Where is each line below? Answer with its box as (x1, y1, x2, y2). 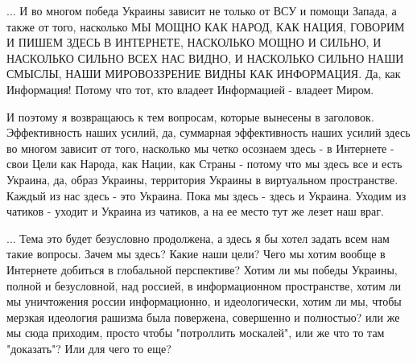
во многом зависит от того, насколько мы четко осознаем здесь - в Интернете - (6, 139, 394, 156)
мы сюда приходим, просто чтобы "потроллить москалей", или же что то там (6, 324, 385, 341)
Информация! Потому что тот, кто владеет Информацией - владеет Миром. (6, 80, 374, 97)
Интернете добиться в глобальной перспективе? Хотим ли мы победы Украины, (6, 261, 398, 278)
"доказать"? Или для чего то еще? (6, 339, 171, 356)
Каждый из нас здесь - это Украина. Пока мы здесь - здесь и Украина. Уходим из (6, 187, 407, 204)
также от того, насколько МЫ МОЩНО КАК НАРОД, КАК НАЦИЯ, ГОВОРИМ (6, 18, 405, 35)
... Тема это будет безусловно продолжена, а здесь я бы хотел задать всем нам (6, 229, 390, 246)
